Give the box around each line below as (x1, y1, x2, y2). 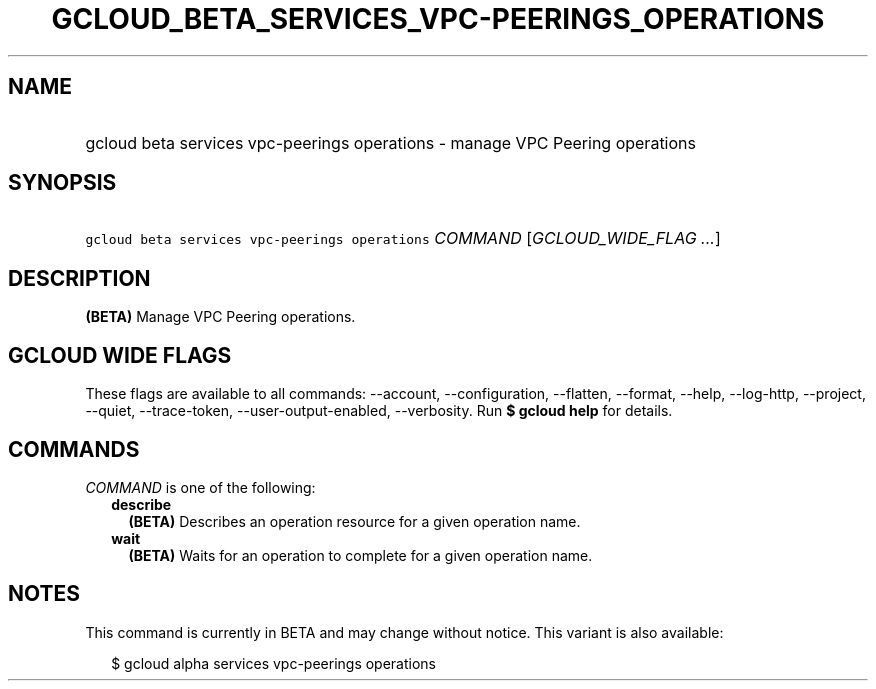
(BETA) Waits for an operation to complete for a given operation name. (128, 546, 593, 564)
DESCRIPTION (8, 265, 151, 291)
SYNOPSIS (8, 170, 117, 196)
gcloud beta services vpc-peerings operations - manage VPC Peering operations (85, 132, 696, 153)
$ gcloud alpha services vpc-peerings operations (111, 654, 436, 672)
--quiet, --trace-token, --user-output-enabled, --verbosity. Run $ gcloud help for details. (85, 402, 673, 420)
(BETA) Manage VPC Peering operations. (85, 308, 356, 326)
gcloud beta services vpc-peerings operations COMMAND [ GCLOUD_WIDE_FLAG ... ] (85, 228, 721, 249)
